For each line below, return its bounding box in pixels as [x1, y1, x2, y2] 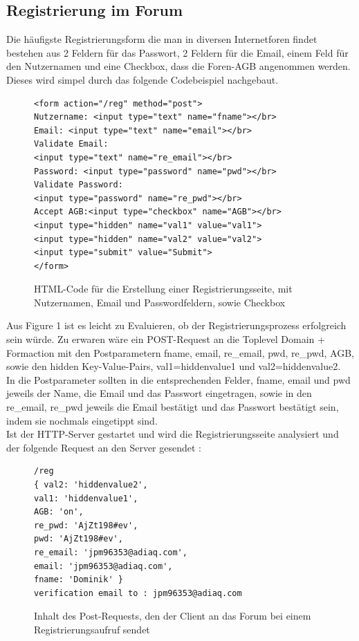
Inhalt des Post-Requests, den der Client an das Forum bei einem [34, 609, 311, 623]
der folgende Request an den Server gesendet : [6, 440, 202, 454]
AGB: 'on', [34, 507, 84, 517]
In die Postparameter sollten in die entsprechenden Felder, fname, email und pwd [6, 372, 351, 387]
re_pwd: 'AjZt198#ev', [34, 520, 138, 530]
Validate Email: [34, 139, 109, 149]
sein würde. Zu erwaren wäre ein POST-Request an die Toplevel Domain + [6, 332, 325, 346]
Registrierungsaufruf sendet [34, 622, 150, 636]
